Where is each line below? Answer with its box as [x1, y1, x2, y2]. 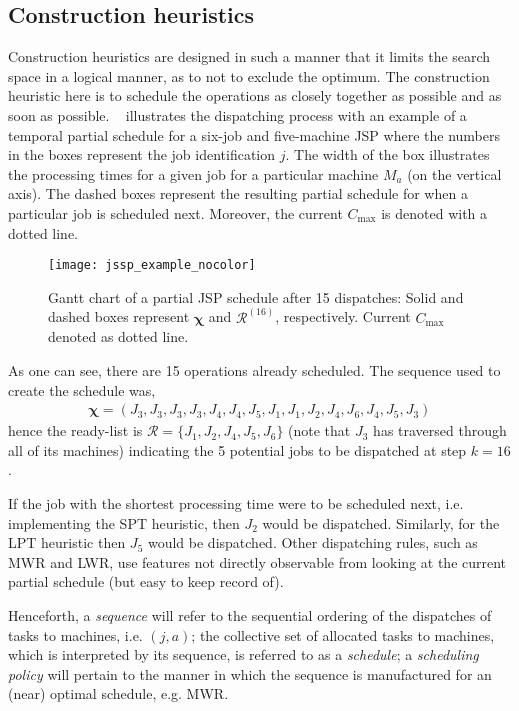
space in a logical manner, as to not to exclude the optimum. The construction [8, 65, 490, 86]
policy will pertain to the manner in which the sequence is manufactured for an [8, 663, 492, 684]
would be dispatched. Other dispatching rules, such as [147, 532, 478, 553]
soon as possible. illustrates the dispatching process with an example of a [8, 104, 467, 125]
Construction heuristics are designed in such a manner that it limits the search [8, 46, 491, 67]
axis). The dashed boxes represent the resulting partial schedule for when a [8, 183, 468, 204]
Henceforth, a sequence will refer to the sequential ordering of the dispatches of [8, 604, 492, 625]
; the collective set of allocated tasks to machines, [191, 624, 495, 645]
